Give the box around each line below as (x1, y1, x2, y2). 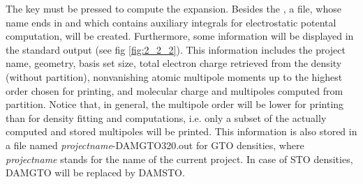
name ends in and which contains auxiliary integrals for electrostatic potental (6, 15, 336, 29)
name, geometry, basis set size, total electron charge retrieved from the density (6, 56, 342, 70)
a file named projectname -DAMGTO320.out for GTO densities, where (6, 137, 304, 152)
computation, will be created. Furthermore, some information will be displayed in (6, 29, 354, 43)
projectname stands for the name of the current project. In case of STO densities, (6, 151, 353, 166)
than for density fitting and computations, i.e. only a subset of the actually (6, 110, 327, 125)
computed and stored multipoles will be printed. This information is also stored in (6, 124, 357, 139)
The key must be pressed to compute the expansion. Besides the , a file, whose (6, 1, 341, 15)
